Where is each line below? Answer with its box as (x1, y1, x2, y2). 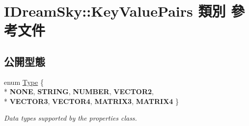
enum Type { (4, 76, 44, 87)
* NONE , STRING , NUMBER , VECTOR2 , (4, 86, 154, 97)
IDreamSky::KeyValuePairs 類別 (4, 1, 226, 21)
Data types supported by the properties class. (4, 112, 137, 123)
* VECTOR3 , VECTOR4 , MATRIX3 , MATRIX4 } (4, 96, 179, 106)
